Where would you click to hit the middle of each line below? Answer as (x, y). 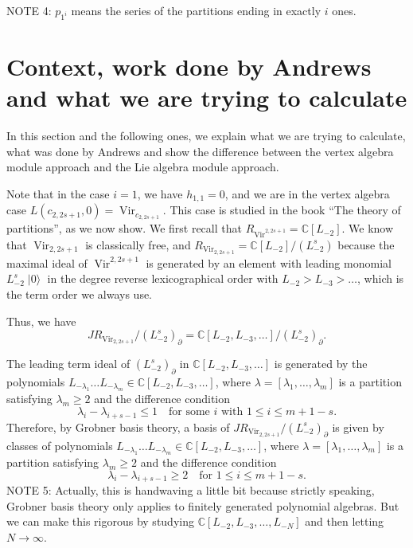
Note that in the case (58, 193)
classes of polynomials (60, 445)
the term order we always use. (80, 294)
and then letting (345, 521)
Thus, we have (41, 321)
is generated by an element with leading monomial (269, 262)
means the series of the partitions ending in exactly (196, 10)
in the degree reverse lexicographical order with (163, 278)
